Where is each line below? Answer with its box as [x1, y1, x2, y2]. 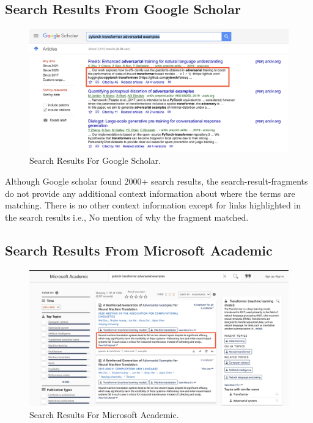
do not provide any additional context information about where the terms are [5, 186, 295, 199]
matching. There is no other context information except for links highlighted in [5, 199, 301, 211]
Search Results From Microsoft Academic [5, 240, 273, 259]
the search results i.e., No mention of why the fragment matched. [5, 210, 249, 223]
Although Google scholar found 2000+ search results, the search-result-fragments [5, 175, 308, 188]
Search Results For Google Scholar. [29, 154, 161, 167]
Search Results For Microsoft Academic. [29, 408, 179, 421]
